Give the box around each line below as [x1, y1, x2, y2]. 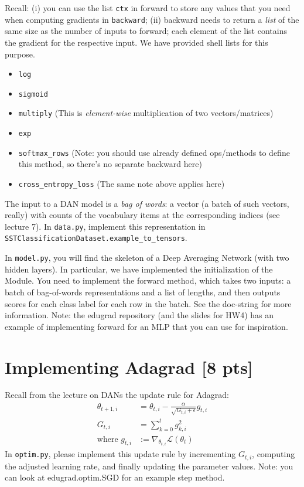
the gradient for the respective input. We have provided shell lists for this [5, 36, 268, 48]
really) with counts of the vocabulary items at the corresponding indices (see [5, 209, 280, 221]
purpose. [5, 47, 35, 60]
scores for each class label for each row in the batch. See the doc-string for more [5, 297, 292, 309]
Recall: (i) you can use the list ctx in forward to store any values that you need [5, 2, 291, 13]
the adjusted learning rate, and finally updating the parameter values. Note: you [5, 459, 293, 472]
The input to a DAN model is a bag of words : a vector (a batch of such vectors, [5, 197, 289, 209]
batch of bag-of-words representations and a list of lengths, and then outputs [5, 285, 281, 298]
